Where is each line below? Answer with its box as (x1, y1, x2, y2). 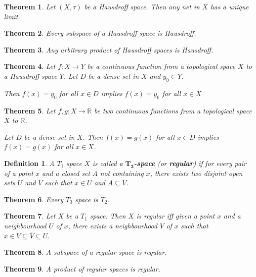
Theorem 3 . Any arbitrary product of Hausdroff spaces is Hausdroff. (4, 44, 213, 55)
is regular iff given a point (136, 211, 215, 221)
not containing (100, 167, 144, 178)
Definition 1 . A (4, 158, 55, 168)
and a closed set (42, 167, 90, 178)
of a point (4, 167, 34, 178)
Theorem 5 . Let (4, 105, 56, 115)
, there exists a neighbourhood (68, 220, 158, 230)
